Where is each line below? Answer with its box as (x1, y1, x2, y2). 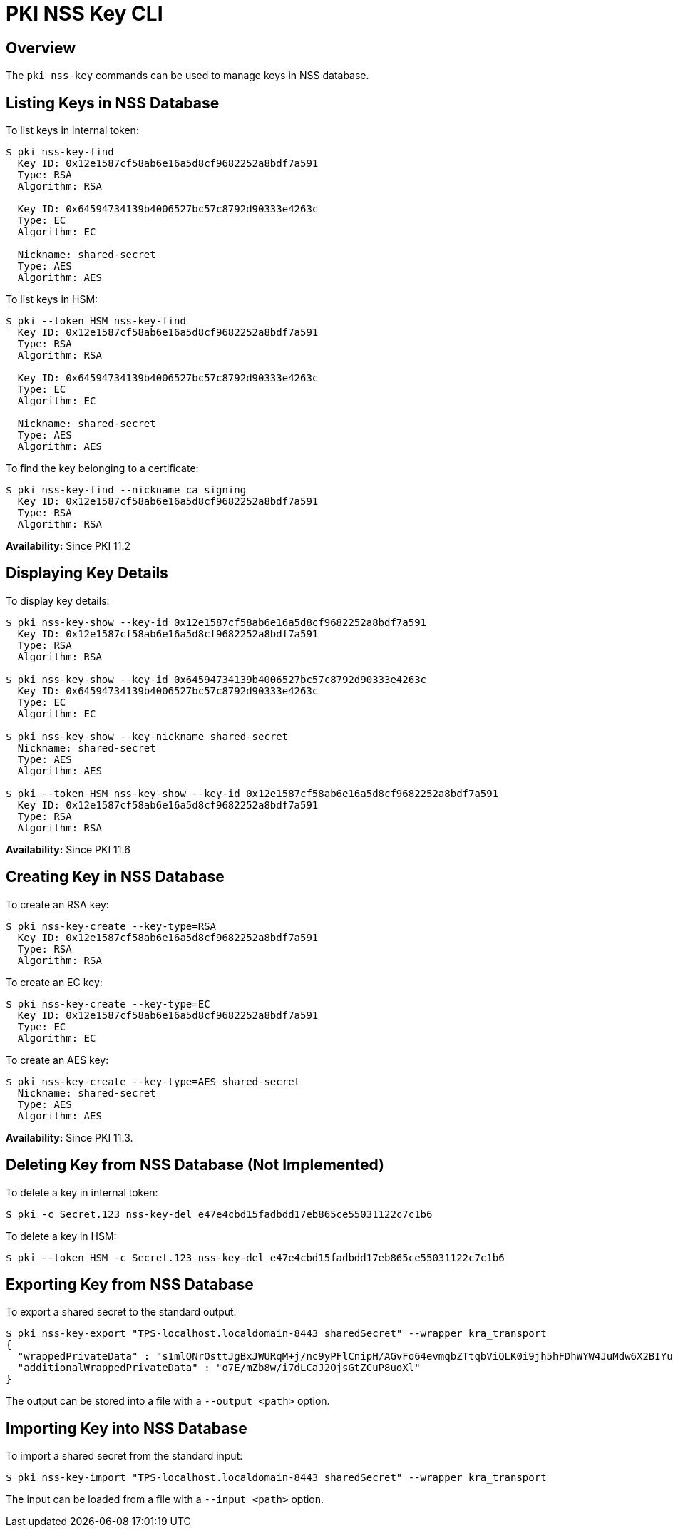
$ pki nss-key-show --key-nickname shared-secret (6, 730, 289, 742)
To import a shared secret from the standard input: (6, 1450, 243, 1462)
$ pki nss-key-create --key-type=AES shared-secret (6, 1075, 301, 1087)
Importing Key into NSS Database (6, 1419, 247, 1437)
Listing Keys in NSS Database (6, 93, 220, 112)
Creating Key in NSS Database (6, 868, 225, 886)
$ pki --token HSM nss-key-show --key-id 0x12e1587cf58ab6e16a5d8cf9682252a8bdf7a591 (6, 787, 499, 799)
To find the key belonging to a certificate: (6, 462, 199, 475)
